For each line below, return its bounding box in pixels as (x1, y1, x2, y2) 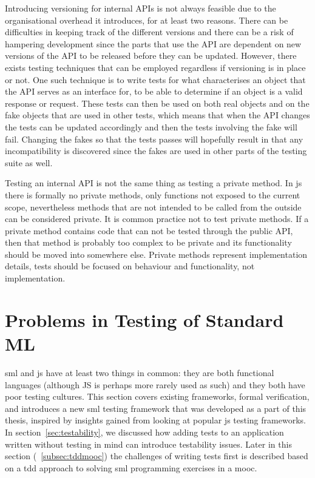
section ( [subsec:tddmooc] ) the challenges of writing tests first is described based (5, 449, 308, 462)
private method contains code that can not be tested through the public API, (5, 224, 293, 237)
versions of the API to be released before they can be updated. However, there (5, 49, 297, 62)
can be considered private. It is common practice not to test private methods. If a (5, 212, 309, 225)
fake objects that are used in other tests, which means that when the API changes (5, 109, 310, 121)
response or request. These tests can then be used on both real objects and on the (5, 96, 310, 109)
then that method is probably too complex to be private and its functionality (5, 236, 292, 249)
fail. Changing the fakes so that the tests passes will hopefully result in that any (5, 132, 303, 145)
